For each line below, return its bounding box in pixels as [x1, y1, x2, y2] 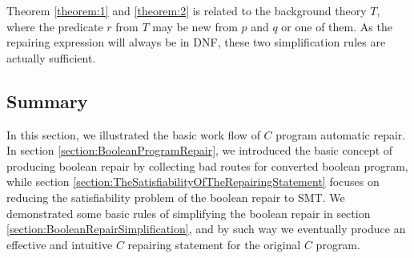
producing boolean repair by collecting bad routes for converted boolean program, [6, 157, 408, 174]
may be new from [152, 18, 238, 34]
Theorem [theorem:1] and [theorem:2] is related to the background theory [6, 2, 367, 18]
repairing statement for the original [127, 236, 301, 252]
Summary [6, 88, 88, 113]
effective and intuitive [6, 236, 113, 252]
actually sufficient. [6, 49, 96, 66]
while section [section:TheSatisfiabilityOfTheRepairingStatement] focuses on [6, 173, 380, 190]
